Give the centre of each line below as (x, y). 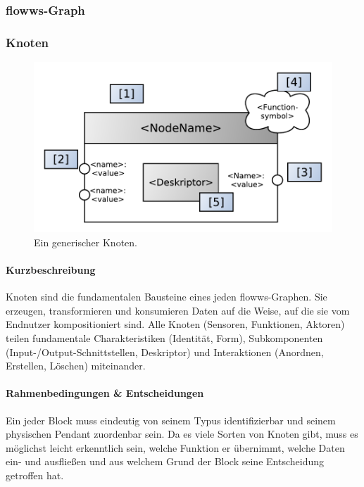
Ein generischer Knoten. (86, 242)
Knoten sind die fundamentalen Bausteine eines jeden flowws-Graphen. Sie (167, 297)
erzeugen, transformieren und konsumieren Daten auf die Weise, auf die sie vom (178, 310)
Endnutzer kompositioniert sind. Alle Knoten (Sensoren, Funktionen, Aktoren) (175, 324)
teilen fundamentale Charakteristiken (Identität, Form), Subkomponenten (164, 337)
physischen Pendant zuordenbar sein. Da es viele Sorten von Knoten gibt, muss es (182, 434)
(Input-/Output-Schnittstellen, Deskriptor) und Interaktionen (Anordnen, (165, 352)
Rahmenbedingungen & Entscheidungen (105, 393)
